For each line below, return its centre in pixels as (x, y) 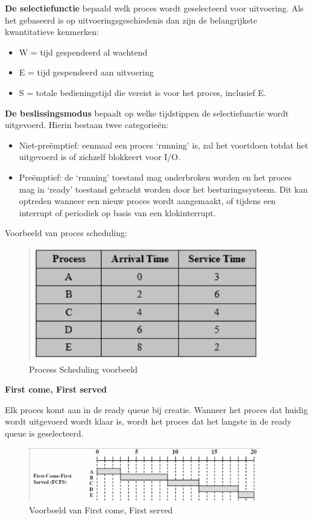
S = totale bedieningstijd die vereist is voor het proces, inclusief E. (143, 92)
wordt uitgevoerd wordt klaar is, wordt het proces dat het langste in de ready (148, 421)
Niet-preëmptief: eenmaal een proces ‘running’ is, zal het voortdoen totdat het (163, 145)
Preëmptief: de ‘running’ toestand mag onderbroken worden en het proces (155, 177)
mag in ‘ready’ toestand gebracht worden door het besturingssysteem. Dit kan (163, 189)
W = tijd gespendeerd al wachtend (83, 52)
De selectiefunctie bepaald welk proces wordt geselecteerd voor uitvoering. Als (154, 8)
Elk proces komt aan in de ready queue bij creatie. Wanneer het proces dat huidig (156, 409)
